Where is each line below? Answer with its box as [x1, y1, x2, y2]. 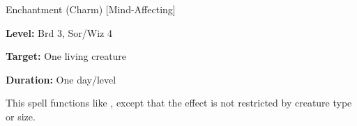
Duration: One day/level [6, 72, 116, 86]
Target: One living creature [6, 49, 127, 63]
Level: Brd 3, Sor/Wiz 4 [6, 25, 112, 40]
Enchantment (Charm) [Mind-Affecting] [6, 2, 176, 16]
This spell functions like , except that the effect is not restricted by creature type [6, 95, 352, 110]
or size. [6, 109, 36, 123]
